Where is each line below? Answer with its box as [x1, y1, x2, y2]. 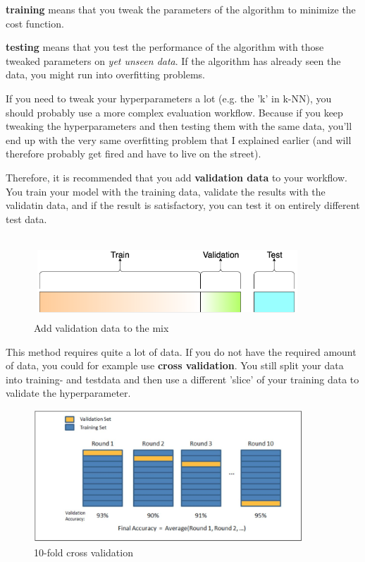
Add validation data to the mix [34, 321, 169, 335]
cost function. [6, 16, 64, 30]
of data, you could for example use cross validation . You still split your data [6, 358, 344, 373]
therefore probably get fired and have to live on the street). [6, 146, 261, 161]
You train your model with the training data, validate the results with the [6, 184, 326, 198]
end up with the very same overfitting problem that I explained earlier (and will [6, 132, 352, 147]
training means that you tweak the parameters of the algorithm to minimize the [6, 2, 356, 16]
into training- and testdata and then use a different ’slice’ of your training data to [6, 371, 359, 386]
